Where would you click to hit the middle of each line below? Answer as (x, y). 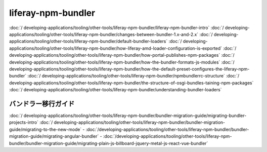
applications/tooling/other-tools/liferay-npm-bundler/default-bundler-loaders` (88, 41)
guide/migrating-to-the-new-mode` (45, 129)
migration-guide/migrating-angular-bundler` (54, 136)
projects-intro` (24, 122)
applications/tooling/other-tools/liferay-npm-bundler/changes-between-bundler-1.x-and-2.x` (104, 34)
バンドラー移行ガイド (42, 104)
